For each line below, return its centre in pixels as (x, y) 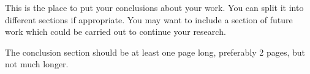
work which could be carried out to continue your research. (115, 31)
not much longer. (37, 64)
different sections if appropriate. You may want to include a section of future (149, 19)
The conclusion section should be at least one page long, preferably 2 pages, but (155, 52)
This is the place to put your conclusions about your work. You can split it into (154, 7)
